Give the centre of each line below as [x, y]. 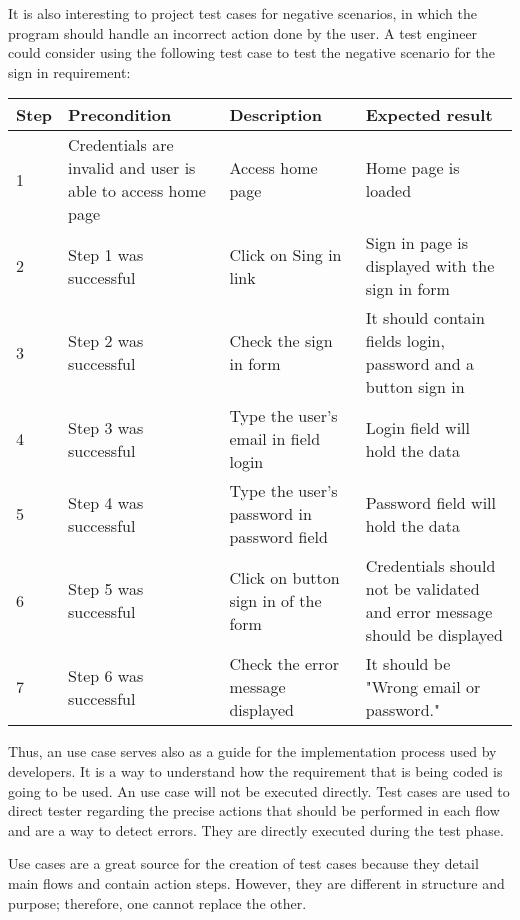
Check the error [284, 664]
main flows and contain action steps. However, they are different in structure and [256, 882]
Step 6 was [106, 675]
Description [276, 115]
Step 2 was [106, 341]
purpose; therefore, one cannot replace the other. [157, 902]
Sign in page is [417, 243]
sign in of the [275, 600]
